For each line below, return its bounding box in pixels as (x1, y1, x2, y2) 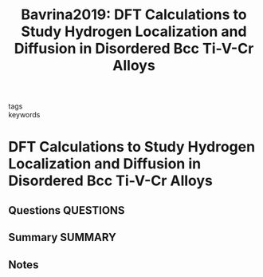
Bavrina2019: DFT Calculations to (21, 6, 247, 24)
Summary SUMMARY (8, 231, 117, 244)
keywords (8, 110, 41, 120)
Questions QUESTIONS (8, 204, 125, 217)
